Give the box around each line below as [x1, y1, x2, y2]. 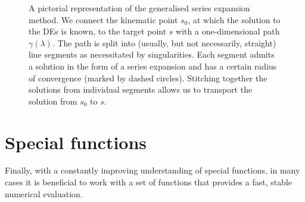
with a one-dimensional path [176, 25, 280, 37]
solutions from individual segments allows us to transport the [29, 83, 253, 96]
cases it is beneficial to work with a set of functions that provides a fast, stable [5, 176, 292, 188]
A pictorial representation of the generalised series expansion [29, 2, 250, 14]
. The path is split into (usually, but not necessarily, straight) [52, 36, 276, 49]
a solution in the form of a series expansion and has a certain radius [29, 59, 277, 72]
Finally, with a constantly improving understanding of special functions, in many [5, 164, 300, 176]
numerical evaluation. [5, 187, 83, 200]
